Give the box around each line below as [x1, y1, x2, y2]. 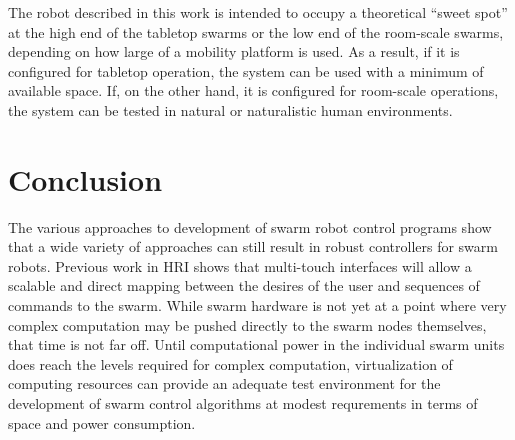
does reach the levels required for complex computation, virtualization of [8, 353, 453, 374]
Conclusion [8, 158, 163, 199]
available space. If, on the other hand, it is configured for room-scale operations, [8, 80, 499, 101]
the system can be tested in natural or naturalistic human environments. [8, 99, 453, 120]
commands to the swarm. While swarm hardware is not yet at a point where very [8, 295, 507, 316]
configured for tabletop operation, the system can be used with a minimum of [8, 60, 484, 81]
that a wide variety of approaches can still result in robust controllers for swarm [8, 236, 498, 257]
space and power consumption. [8, 412, 196, 433]
